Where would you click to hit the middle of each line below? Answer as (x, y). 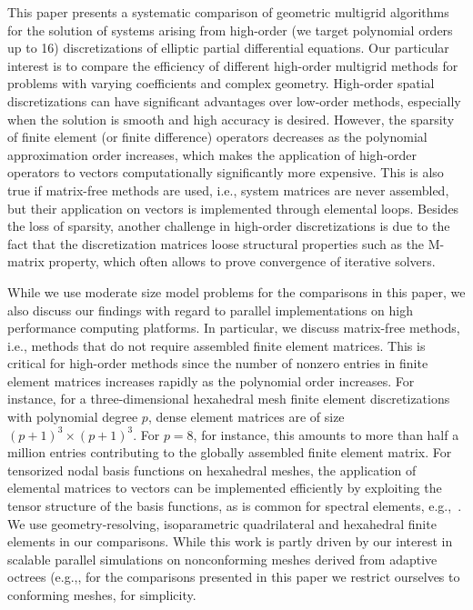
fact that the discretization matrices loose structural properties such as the (216, 243)
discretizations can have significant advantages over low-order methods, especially (234, 100)
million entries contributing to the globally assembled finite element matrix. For (230, 452)
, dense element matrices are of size (246, 417)
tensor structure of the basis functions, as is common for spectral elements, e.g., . (235, 506)
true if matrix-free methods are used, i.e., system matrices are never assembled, (228, 190)
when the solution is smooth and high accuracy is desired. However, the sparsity (231, 119)
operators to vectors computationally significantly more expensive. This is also (226, 172)
